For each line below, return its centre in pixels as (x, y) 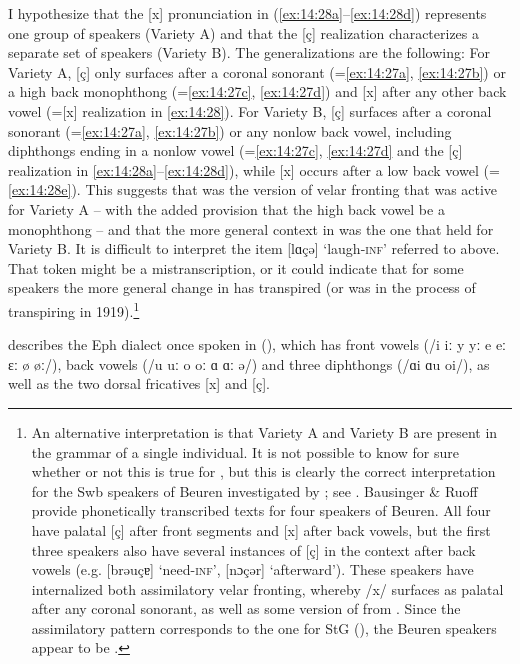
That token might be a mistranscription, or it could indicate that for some (236, 267)
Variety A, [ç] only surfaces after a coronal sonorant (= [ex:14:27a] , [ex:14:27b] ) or (257, 71)
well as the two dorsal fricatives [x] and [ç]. (139, 383)
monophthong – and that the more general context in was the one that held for (251, 228)
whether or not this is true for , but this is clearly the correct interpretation (263, 471)
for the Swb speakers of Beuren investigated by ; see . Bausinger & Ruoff (254, 490)
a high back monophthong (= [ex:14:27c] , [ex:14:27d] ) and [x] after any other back (257, 91)
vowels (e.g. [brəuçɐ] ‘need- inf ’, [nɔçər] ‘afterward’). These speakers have (252, 569)
